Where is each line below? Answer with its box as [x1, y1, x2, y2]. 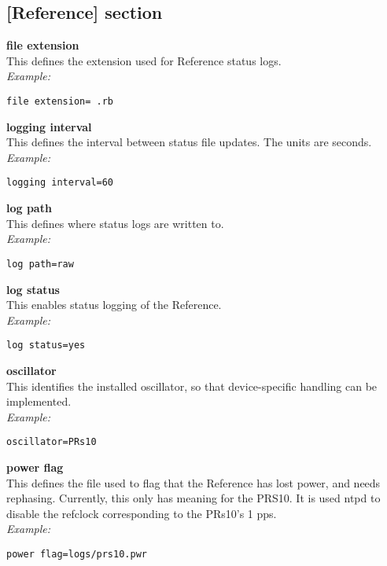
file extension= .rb [6, 95, 114, 107]
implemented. [6, 393, 72, 410]
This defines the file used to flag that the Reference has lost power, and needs [6, 474, 381, 491]
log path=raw [6, 258, 74, 270]
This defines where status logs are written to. [6, 215, 224, 231]
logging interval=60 [6, 177, 114, 189]
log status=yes [6, 340, 86, 351]
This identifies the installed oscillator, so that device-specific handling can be [6, 377, 378, 394]
